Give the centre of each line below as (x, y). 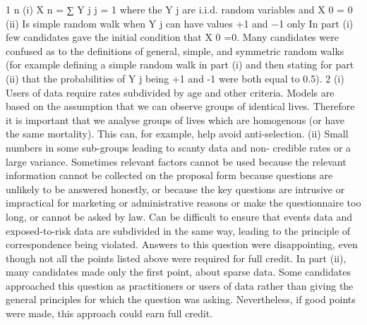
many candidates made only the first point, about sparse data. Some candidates (178, 272)
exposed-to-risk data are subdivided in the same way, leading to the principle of (178, 230)
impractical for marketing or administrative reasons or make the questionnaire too (183, 203)
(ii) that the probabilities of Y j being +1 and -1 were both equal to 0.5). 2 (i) (175, 78)
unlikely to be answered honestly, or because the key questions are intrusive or (175, 189)
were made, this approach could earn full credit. (109, 313)
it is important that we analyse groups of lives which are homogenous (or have (175, 119)
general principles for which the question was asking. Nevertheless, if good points (181, 299)
